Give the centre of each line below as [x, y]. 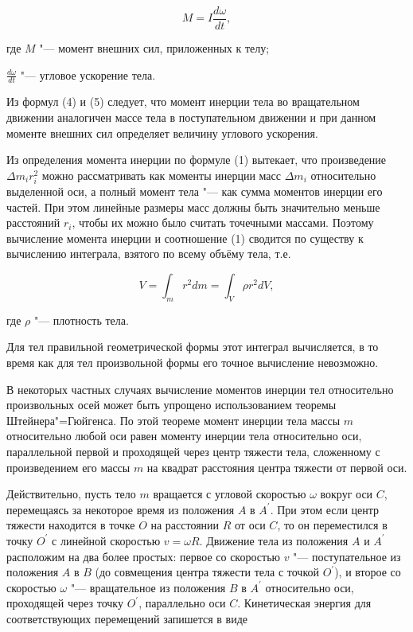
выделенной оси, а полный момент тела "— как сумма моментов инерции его [195, 191]
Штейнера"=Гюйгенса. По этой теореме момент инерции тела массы [173, 420]
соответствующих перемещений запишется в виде [127, 618]
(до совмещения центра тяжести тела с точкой [207, 572]
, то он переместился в [332, 525]
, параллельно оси [182, 603]
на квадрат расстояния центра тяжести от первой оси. [277, 467]
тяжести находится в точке [71, 525]
